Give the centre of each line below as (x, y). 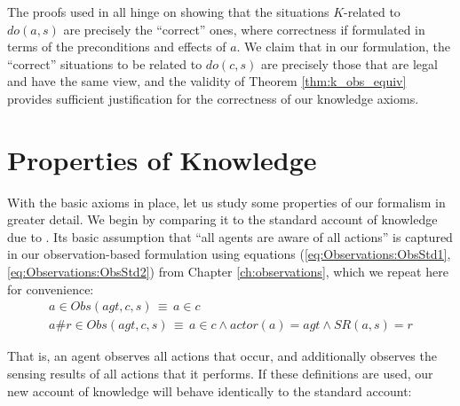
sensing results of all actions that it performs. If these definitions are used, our (220, 373)
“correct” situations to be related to (105, 63)
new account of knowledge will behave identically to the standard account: (210, 390)
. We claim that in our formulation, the (343, 47)
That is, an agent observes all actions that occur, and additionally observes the (222, 356)
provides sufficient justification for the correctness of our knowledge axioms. (213, 98)
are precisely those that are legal (349, 63)
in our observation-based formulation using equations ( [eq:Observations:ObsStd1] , (229, 254)
